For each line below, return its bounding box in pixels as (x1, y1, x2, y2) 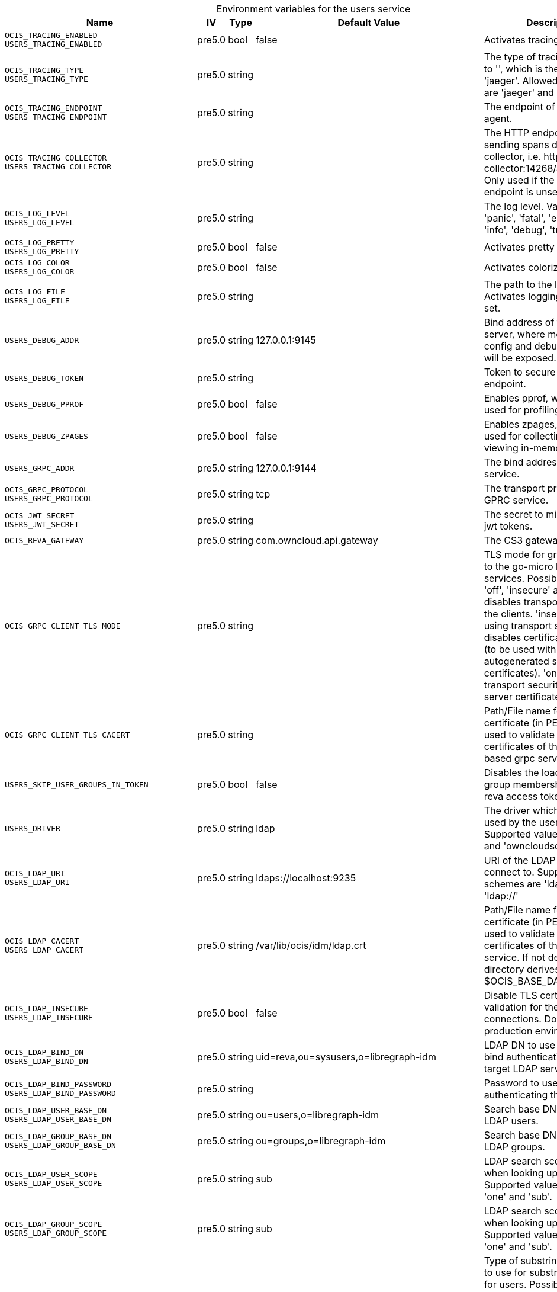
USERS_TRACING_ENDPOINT (5, 113, 107, 121)
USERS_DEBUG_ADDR (5, 335, 79, 345)
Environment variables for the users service (216, 3, 411, 15)
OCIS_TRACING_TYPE (5, 66, 84, 75)
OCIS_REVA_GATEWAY (5, 536, 84, 545)
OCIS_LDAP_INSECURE (5, 1004, 88, 1013)
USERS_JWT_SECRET (5, 520, 79, 529)
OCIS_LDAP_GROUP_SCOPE (5, 1220, 102, 1229)
